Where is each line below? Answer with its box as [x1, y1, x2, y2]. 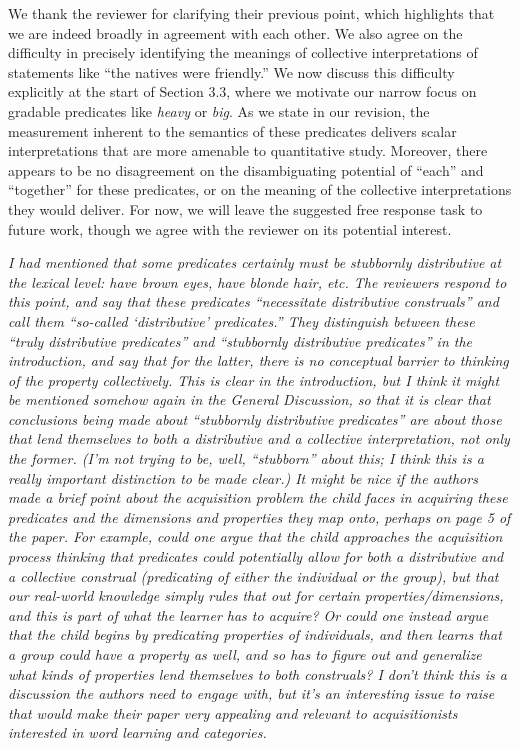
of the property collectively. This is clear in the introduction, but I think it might [8, 369, 500, 390]
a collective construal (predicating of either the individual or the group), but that [8, 565, 499, 586]
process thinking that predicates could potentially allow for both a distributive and [8, 546, 504, 567]
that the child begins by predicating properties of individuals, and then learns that [8, 624, 502, 645]
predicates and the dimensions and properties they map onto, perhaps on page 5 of [8, 506, 511, 527]
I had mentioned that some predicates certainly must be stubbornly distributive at [8, 252, 502, 273]
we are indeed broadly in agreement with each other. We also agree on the [8, 22, 463, 43]
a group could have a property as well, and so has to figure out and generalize [8, 644, 482, 664]
